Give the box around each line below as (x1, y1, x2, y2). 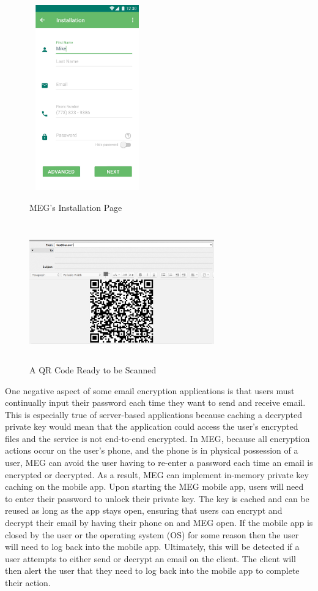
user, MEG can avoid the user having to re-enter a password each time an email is (5, 456, 313, 469)
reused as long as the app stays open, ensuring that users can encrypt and (5, 504, 283, 517)
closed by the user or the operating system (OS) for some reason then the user (5, 528, 299, 541)
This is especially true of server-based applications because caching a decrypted (5, 408, 302, 421)
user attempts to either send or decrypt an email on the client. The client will (5, 552, 296, 565)
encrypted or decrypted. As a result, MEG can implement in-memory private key (5, 468, 309, 481)
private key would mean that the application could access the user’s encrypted (5, 420, 298, 433)
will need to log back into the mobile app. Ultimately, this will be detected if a (5, 540, 300, 553)
